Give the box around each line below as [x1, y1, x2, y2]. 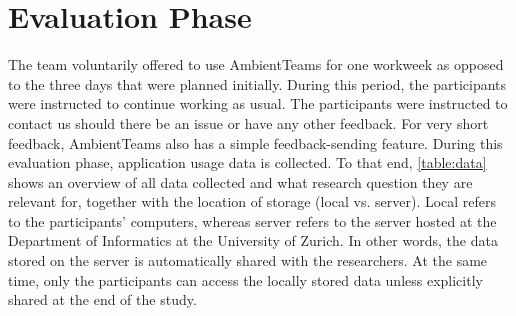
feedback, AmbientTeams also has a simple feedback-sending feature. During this [8, 132, 503, 153]
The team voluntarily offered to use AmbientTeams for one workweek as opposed [8, 54, 504, 75]
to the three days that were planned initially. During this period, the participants [8, 73, 507, 94]
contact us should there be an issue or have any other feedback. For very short [8, 112, 489, 133]
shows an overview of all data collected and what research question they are [8, 171, 473, 192]
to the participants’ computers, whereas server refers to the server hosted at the [8, 210, 497, 231]
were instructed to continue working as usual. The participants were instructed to [8, 93, 508, 114]
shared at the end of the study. [8, 289, 197, 310]
